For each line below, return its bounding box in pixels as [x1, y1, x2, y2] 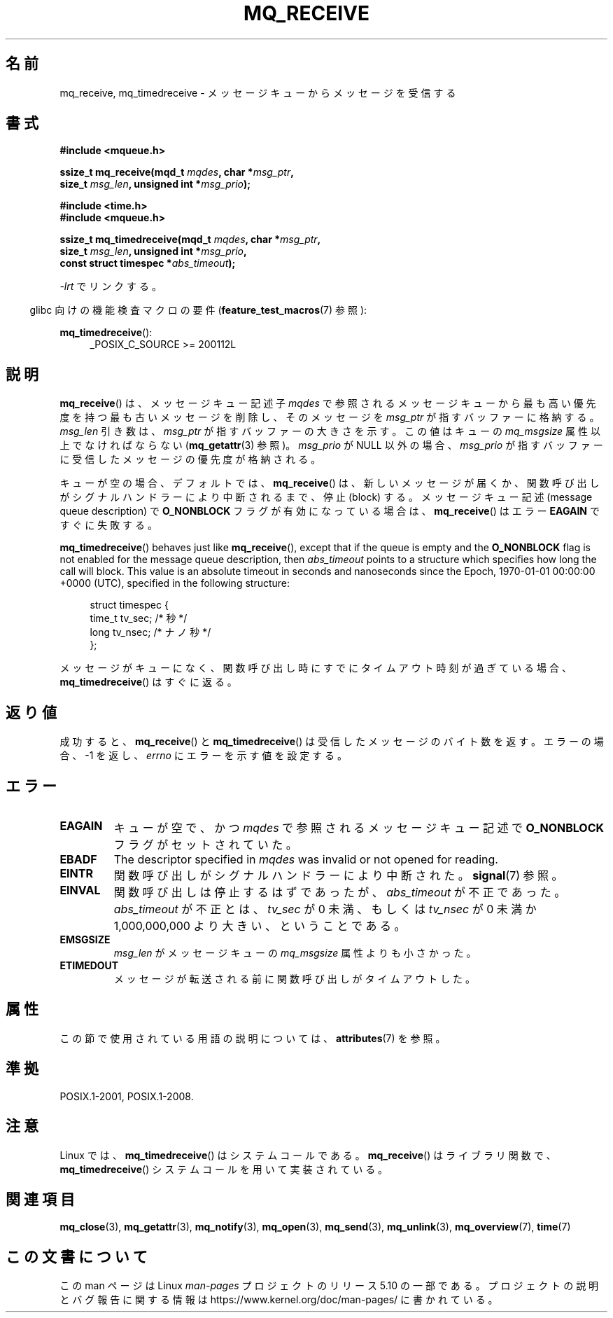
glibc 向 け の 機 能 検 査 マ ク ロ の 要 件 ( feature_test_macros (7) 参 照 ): [29, 304, 367, 317]
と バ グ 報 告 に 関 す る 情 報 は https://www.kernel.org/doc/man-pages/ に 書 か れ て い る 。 [59, 1293, 498, 1306]
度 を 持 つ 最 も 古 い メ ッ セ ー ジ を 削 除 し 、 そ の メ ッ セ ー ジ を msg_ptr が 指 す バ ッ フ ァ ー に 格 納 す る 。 [59, 411, 600, 424]
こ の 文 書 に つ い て [6, 1247, 148, 1265]
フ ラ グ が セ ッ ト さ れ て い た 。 [113, 837, 297, 852]
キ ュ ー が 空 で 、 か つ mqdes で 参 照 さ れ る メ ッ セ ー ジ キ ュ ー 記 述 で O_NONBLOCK [113, 820, 605, 835]
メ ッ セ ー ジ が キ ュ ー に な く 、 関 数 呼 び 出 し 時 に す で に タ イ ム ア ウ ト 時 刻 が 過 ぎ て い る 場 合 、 [59, 662, 572, 674]
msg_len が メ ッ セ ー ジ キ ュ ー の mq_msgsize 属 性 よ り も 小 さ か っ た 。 [113, 946, 477, 959]
